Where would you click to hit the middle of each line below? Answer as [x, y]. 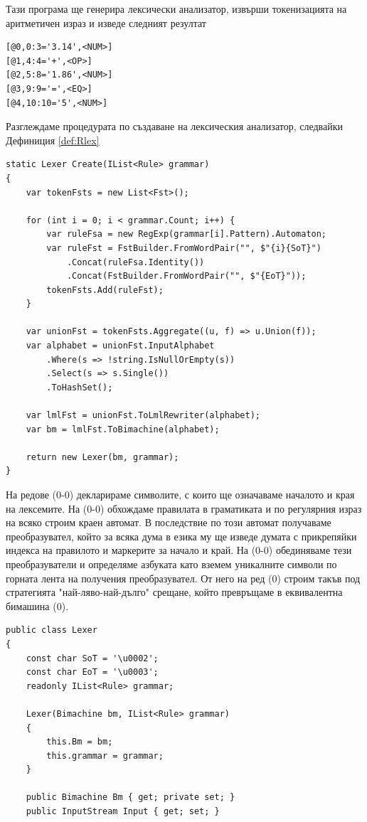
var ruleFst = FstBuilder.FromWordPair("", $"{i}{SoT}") [184, 248]
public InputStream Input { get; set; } [123, 812]
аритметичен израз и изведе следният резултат [106, 22]
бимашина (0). [37, 605]
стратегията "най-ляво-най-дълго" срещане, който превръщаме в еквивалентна [174, 592]
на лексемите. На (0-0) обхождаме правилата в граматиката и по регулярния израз [184, 508]
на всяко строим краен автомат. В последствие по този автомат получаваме [169, 522]
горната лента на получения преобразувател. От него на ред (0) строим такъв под [183, 578]
